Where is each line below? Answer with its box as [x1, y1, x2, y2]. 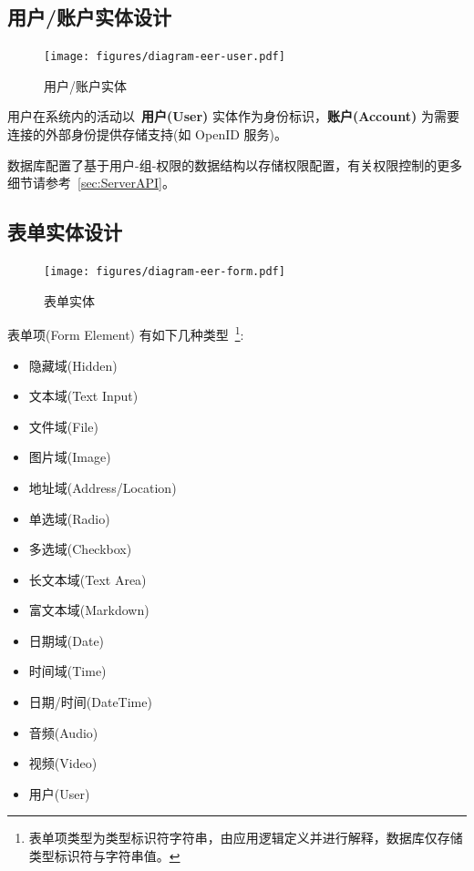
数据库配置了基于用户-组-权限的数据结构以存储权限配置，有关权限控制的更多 [7, 155, 463, 174]
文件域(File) [28, 416, 98, 435]
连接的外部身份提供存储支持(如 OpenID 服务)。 [7, 125, 288, 144]
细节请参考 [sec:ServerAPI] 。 [7, 173, 175, 192]
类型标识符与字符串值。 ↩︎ [28, 846, 180, 866]
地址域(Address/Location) [28, 477, 177, 497]
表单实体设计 [7, 218, 122, 246]
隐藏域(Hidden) [28, 355, 118, 374]
